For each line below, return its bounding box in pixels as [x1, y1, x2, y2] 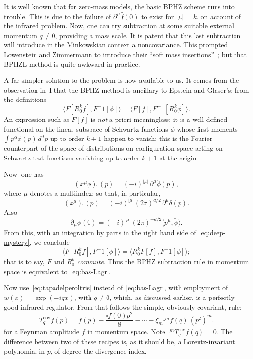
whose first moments [177, 123, 238, 134]
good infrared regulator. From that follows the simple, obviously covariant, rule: [4, 301, 242, 312]
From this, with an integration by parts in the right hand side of [4, 227, 196, 237]
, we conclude [29, 237, 70, 247]
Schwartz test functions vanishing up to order [4, 152, 140, 162]
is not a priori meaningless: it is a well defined [90, 114, 228, 124]
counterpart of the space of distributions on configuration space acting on [4, 143, 223, 153]
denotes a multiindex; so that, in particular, [30, 188, 161, 198]
